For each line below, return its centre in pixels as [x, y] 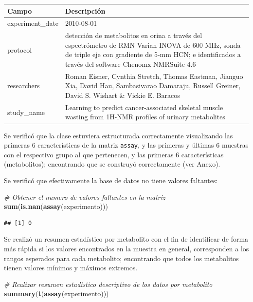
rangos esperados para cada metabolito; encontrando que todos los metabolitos [121, 258]
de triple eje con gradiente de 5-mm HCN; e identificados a [153, 54]
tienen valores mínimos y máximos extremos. [71, 268]
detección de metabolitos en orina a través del [134, 35]
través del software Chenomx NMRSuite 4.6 [131, 64]
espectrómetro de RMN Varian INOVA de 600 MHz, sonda [153, 45]
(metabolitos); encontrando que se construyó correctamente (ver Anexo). [112, 164]
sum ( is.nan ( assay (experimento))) [56, 206]
